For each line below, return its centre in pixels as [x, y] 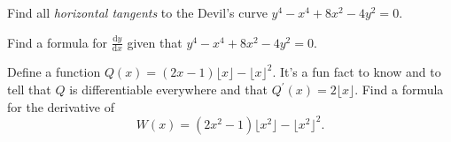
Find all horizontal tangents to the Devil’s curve [137, 12]
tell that [29, 90]
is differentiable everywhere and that [168, 90]
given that [155, 42]
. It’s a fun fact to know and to [357, 72]
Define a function [54, 72]
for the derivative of [61, 106]
